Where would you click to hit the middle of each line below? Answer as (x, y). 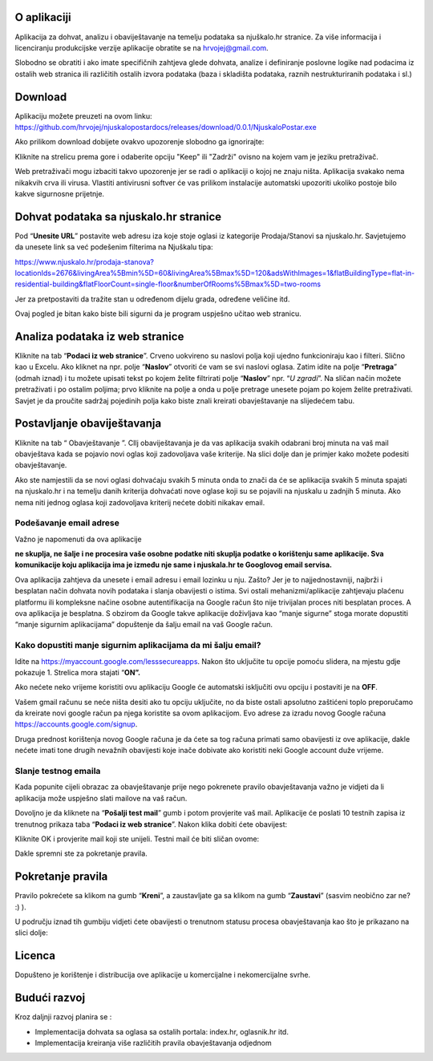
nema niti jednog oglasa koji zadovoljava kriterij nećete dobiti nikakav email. (140, 502)
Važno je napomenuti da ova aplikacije (78, 539)
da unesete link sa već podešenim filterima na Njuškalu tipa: (114, 247)
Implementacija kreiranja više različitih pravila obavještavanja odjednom (153, 1043)
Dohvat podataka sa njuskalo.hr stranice (118, 217)
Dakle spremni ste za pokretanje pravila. (81, 853)
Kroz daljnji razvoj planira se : (63, 1017)
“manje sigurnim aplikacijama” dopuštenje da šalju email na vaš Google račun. (144, 625)
